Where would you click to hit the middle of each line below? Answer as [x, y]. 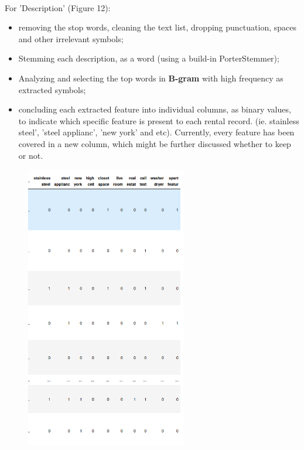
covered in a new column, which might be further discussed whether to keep [155, 143]
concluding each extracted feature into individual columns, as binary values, [155, 109]
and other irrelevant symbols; [71, 38]
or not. [31, 155]
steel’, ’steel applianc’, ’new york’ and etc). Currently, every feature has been [156, 132]
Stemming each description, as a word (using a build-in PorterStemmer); [149, 58]
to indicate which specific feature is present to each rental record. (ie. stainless [159, 120]
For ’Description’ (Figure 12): [58, 7]
